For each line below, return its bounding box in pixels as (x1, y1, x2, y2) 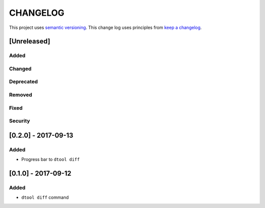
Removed (9, 91, 32, 98)
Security (9, 118, 30, 125)
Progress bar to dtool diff (21, 156, 80, 162)
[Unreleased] (9, 37, 51, 46)
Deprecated (9, 78, 38, 85)
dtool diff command (21, 194, 69, 201)
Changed (9, 65, 32, 72)
